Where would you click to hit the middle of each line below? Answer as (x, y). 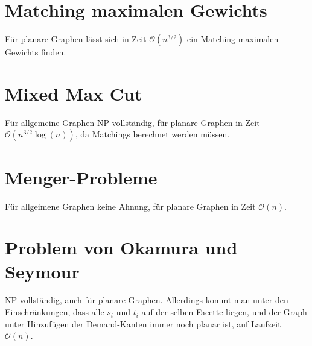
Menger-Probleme (81, 177)
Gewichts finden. (36, 52)
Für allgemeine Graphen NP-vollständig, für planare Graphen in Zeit (132, 122)
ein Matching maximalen (233, 39)
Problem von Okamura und (121, 247)
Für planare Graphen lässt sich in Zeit (76, 39)
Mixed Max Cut (74, 93)
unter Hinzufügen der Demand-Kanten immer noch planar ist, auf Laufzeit (143, 323)
